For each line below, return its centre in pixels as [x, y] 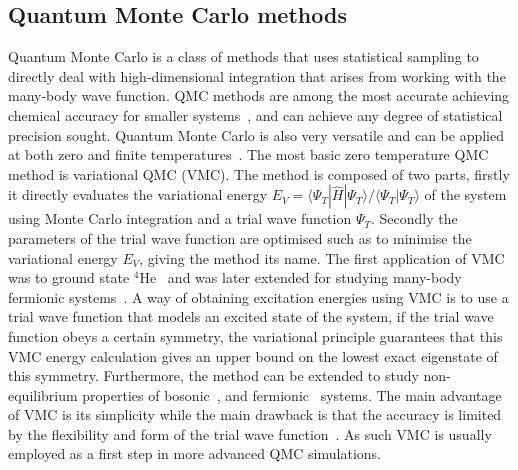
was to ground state [69, 277]
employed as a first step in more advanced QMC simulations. [194, 453]
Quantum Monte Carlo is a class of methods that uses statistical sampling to [243, 56]
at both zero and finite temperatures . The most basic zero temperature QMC [248, 154]
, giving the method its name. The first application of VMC [322, 257]
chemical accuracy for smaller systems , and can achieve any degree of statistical [255, 114]
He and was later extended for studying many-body [300, 277]
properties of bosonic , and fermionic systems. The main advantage [292, 394]
